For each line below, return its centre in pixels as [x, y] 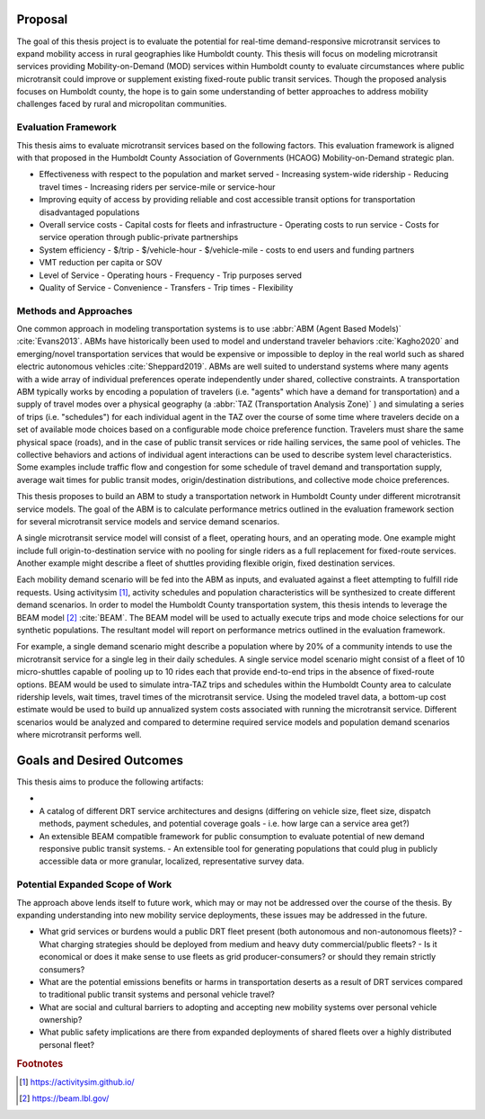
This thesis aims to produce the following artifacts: [110, 782]
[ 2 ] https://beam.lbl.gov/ [64, 1098]
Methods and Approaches [75, 310]
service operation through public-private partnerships [139, 237]
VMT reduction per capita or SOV [101, 263]
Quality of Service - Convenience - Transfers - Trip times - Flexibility [166, 287]
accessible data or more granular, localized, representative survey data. [172, 861]
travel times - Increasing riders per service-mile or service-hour [157, 187]
